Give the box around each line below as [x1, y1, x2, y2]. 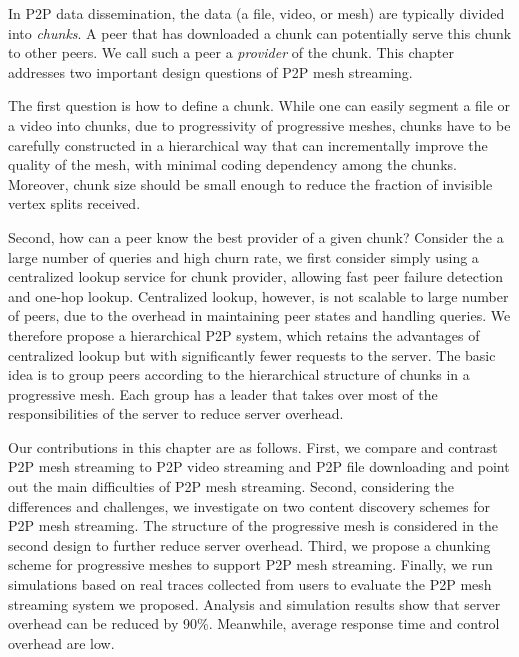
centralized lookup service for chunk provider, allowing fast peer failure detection [8, 266, 504, 287]
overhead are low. [8, 632, 115, 653]
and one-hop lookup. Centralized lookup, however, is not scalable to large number [8, 285, 509, 306]
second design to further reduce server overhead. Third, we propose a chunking [8, 534, 491, 555]
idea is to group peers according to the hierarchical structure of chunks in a [8, 364, 470, 385]
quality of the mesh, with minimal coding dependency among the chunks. [8, 154, 457, 175]
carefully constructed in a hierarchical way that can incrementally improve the [8, 134, 488, 155]
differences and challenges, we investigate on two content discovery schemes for [8, 495, 490, 516]
